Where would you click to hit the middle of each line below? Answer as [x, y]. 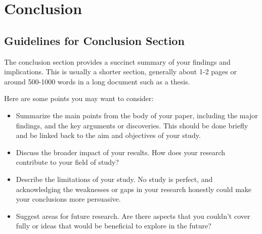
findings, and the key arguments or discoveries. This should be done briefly [132, 125]
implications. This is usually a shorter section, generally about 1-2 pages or [120, 72]
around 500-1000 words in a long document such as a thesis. [97, 81]
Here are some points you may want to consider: [79, 98]
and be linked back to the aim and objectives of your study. [108, 135]
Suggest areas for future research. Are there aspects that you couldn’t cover [133, 216]
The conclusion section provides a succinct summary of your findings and [117, 61]
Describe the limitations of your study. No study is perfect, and [114, 179]
